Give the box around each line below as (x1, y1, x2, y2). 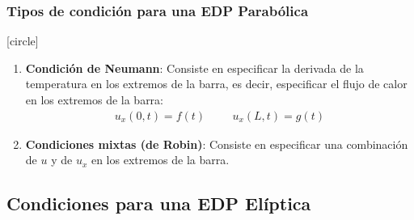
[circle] (6, 32, 39, 49)
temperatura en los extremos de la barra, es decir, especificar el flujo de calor (25, 75, 408, 92)
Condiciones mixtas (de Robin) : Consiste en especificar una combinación (25, 135, 408, 152)
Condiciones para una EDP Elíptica (6, 191, 311, 216)
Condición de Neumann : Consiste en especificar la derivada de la (25, 59, 364, 76)
